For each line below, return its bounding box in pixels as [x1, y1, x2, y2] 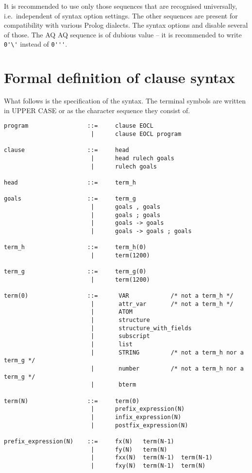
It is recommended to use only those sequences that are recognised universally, [4, 1, 237, 11]
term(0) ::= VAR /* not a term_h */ [4, 292, 234, 300]
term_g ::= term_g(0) [4, 268, 147, 275]
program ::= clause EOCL [4, 122, 153, 130]
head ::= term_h [4, 179, 136, 186]
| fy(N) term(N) [90, 446, 168, 453]
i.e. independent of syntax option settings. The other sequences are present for [4, 10, 238, 20]
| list [90, 341, 133, 348]
